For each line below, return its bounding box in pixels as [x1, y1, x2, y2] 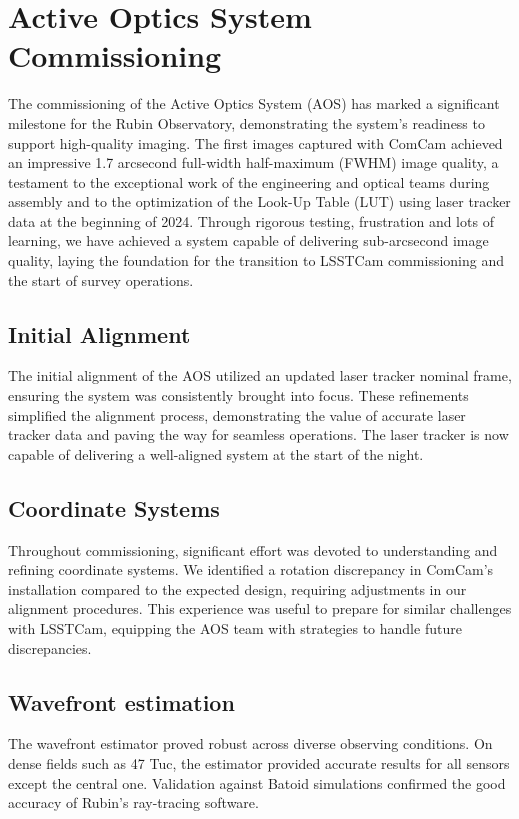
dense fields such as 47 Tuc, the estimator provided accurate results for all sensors [8, 752, 510, 773]
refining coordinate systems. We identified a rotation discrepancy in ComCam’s [8, 559, 494, 580]
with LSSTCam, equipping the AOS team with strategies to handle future [8, 618, 462, 638]
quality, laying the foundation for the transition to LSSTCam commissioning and [8, 250, 505, 271]
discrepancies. [8, 637, 92, 658]
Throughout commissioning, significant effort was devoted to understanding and [8, 539, 498, 560]
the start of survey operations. [8, 269, 194, 290]
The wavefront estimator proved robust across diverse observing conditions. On [8, 733, 493, 754]
